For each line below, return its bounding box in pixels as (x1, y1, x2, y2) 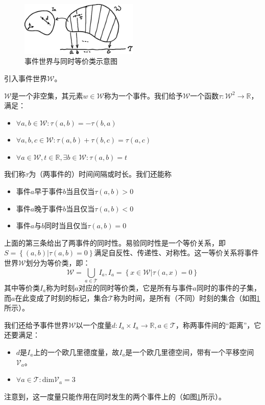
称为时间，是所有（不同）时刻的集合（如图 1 (113, 292, 260, 303)
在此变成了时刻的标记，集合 (15, 292, 108, 303)
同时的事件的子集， (196, 282, 261, 293)
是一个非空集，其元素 (11, 90, 83, 101)
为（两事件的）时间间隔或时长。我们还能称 (29, 169, 172, 179)
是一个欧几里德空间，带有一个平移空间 (125, 346, 254, 357)
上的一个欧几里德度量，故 (33, 346, 119, 357)
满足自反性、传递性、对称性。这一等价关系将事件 (94, 247, 259, 258)
